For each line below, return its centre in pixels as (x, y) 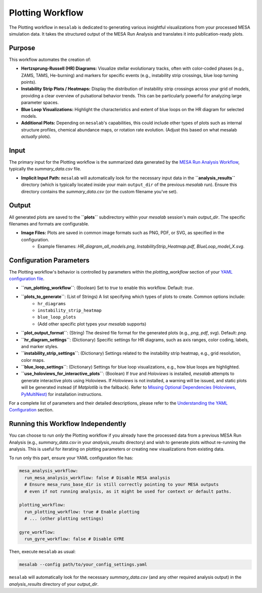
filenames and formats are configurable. (49, 223)
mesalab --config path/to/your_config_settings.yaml (83, 565)
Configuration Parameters (49, 260)
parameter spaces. (40, 103)
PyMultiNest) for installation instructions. (62, 394)
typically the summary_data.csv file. (45, 169)
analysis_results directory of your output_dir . (54, 584)
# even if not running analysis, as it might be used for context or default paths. (128, 491)
